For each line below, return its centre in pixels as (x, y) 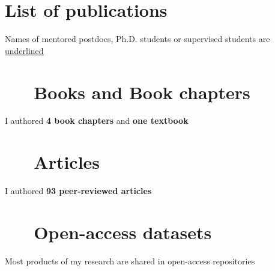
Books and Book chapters (142, 92)
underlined (24, 50)
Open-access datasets (123, 232)
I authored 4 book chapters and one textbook (97, 120)
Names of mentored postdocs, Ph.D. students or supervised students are (137, 39)
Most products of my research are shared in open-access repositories (130, 260)
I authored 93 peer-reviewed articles (78, 191)
